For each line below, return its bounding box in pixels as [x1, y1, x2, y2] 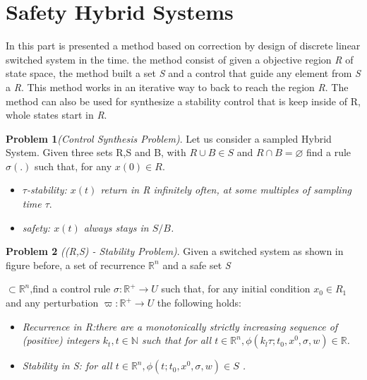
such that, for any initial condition [161, 281, 311, 296]
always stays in [83, 220, 149, 234]
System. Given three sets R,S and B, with [6, 145, 186, 160]
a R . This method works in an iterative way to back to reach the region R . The [6, 79, 349, 94]
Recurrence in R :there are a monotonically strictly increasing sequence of [22, 319, 338, 333]
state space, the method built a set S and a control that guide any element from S [6, 66, 361, 81]
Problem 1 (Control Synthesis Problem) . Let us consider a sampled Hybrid [6, 131, 332, 146]
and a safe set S [162, 257, 231, 272]
